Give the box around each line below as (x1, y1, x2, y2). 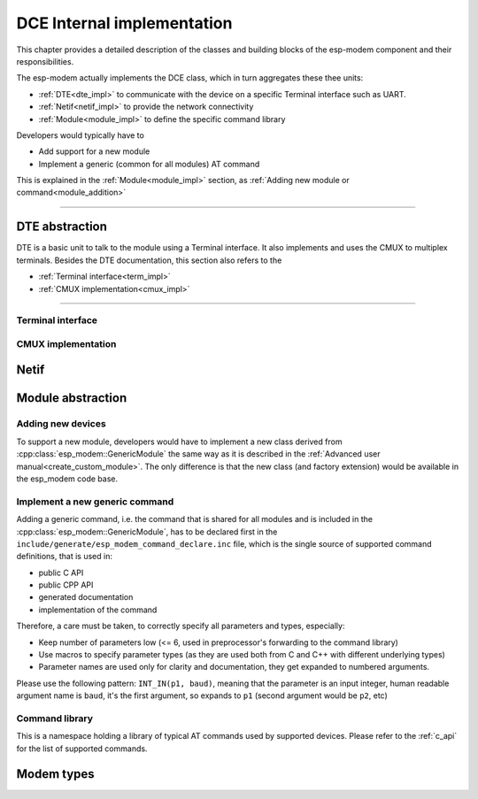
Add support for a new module (38, 146, 150, 157)
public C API (38, 567, 84, 578)
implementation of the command (38, 604, 158, 615)
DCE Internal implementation (16, 13, 233, 33)
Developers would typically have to (16, 129, 145, 141)
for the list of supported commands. (16, 743, 148, 754)
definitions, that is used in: (16, 551, 112, 562)
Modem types (16, 766, 95, 781)
